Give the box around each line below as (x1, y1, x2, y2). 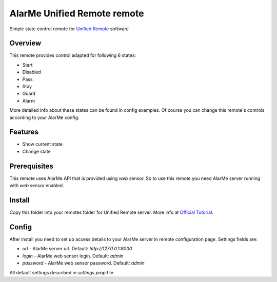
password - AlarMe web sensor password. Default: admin (22, 260, 145, 266)
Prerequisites (9, 162, 53, 170)
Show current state (22, 141, 63, 147)
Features (9, 128, 38, 136)
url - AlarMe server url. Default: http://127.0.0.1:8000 (22, 246, 132, 252)
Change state (22, 148, 51, 154)
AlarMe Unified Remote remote (9, 8, 144, 19)
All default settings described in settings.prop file (9, 269, 114, 275)
